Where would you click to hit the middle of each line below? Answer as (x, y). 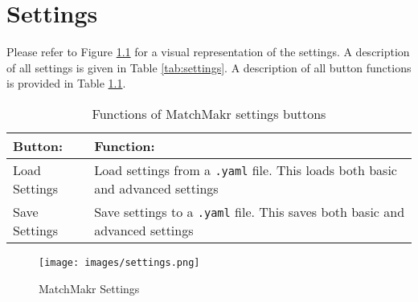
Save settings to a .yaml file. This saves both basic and (250, 211)
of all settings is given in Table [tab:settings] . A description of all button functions (209, 67)
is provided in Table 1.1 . (66, 83)
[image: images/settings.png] (119, 262)
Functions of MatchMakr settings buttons (209, 113)
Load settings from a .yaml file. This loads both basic (246, 169)
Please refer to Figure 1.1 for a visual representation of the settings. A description (208, 52)
